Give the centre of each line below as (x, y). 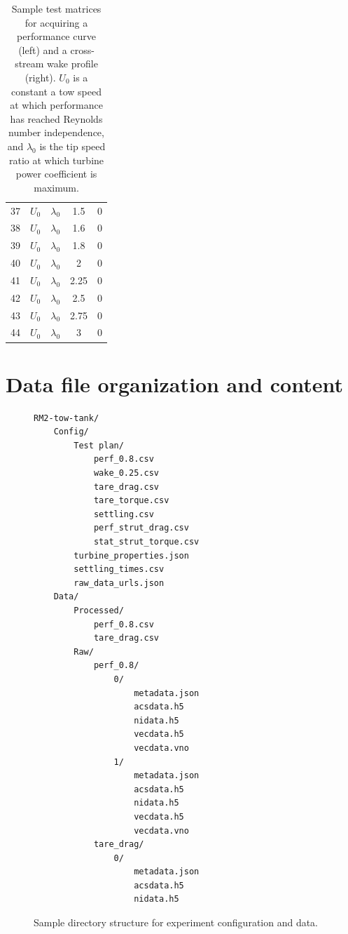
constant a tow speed (56, 91)
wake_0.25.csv (126, 473)
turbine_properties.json (131, 555)
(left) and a (43, 49)
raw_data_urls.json (119, 583)
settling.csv (124, 514)
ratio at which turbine (56, 160)
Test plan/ (99, 445)
